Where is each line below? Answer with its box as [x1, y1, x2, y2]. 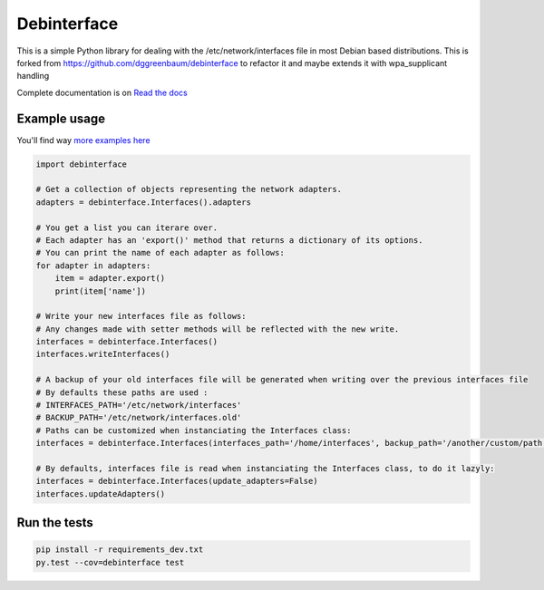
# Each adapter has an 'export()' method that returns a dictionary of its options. [35, 235, 423, 245]
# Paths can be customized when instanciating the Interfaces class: [35, 425, 352, 435]
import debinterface [35, 159, 127, 169]
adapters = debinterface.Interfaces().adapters [35, 197, 251, 208]
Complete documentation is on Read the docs [16, 87, 188, 98]
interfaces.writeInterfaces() [35, 349, 170, 360]
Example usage [16, 111, 106, 126]
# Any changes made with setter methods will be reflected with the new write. [35, 324, 400, 334]
